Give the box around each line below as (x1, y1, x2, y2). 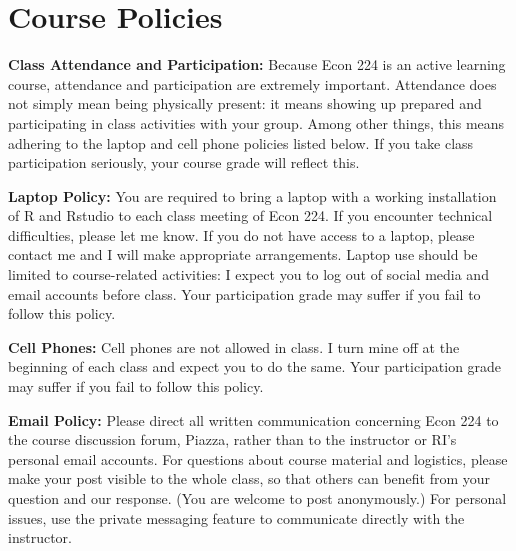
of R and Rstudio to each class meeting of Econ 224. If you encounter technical (8, 205, 493, 226)
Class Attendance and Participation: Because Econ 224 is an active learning (8, 54, 506, 75)
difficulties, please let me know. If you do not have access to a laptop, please (8, 224, 475, 245)
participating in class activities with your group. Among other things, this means (8, 112, 505, 133)
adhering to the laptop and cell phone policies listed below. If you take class (8, 132, 474, 153)
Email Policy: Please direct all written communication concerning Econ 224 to (8, 409, 499, 430)
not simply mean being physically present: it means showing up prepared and (8, 93, 482, 114)
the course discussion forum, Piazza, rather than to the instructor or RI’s (8, 429, 457, 450)
